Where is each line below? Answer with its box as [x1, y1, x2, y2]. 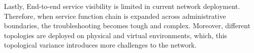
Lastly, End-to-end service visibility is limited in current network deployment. [4, 1, 240, 11]
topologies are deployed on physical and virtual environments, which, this [4, 30, 227, 40]
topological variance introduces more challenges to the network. [4, 40, 197, 50]
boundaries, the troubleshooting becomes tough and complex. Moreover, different [4, 20, 251, 31]
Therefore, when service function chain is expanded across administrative [4, 10, 226, 21]
